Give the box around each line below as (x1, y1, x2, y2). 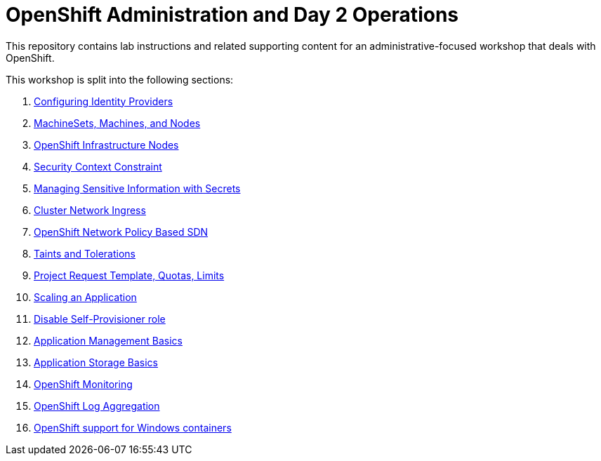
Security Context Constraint (34, 160, 162, 173)
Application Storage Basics (34, 356, 158, 368)
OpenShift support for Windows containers (34, 421, 232, 434)
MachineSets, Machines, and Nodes (34, 116, 201, 129)
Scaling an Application (34, 290, 137, 303)
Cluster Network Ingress (34, 203, 146, 216)
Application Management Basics (34, 334, 183, 347)
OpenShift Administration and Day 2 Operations (6, 3, 458, 27)
